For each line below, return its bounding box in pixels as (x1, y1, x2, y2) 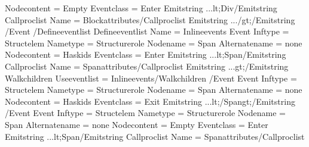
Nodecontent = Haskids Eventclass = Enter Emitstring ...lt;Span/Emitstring (5, 48, 286, 61)
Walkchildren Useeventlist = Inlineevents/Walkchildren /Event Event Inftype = (5, 71, 297, 84)
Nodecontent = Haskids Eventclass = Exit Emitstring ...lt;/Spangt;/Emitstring (5, 95, 295, 107)
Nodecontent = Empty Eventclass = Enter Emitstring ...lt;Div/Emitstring (5, 2, 277, 14)
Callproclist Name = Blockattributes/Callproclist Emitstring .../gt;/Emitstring (5, 13, 295, 26)
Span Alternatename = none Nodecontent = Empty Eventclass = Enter (5, 118, 268, 130)
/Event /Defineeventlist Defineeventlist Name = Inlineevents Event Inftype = (5, 25, 289, 37)
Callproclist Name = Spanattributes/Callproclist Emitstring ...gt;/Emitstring (5, 60, 289, 72)
